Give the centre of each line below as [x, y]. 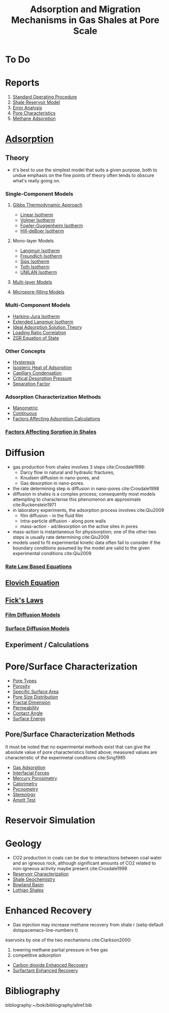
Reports [22, 83]
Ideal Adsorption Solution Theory [47, 327]
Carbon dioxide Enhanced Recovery [50, 965]
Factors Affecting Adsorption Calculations [56, 419]
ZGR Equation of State [36, 338]
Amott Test [24, 800]
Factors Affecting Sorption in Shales [51, 432]
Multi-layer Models [32, 282]
